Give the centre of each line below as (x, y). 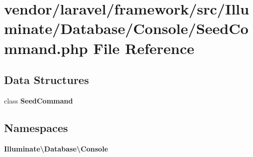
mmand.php (46, 48)
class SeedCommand (38, 100)
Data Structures (46, 80)
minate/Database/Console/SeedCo (126, 28)
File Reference (144, 48)
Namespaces (36, 127)
